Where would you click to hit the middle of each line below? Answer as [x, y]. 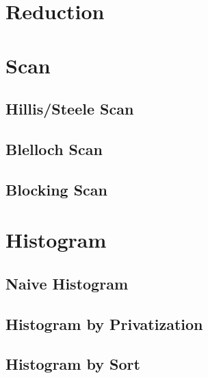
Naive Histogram [67, 283]
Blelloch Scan [54, 149]
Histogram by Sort [73, 364]
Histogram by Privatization [104, 323]
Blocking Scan [56, 189]
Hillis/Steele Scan [70, 109]
